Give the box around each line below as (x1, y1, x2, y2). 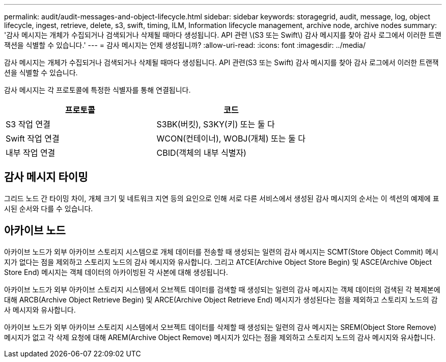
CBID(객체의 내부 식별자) (156, 148, 246, 158)
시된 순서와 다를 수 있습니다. (4, 204, 93, 213)
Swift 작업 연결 (6, 133, 60, 144)
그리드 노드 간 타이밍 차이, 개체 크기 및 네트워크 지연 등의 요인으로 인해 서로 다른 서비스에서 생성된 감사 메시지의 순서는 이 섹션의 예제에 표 (4, 193, 439, 203)
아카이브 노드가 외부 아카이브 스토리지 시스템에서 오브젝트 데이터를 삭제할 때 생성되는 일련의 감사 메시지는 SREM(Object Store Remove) (4, 322, 437, 331)
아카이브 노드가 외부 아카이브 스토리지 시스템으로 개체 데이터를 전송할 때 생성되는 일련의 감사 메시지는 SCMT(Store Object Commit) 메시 (4, 247, 438, 256)
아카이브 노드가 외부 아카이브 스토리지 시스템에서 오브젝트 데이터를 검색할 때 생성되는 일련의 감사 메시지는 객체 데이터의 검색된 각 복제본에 (4, 285, 440, 294)
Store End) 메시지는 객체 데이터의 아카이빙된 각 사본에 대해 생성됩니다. (4, 267, 228, 276)
